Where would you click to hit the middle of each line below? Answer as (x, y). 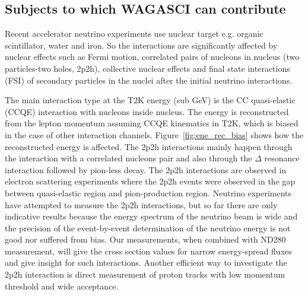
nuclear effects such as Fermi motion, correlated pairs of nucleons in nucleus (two (152, 57)
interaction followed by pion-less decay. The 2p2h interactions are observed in (146, 169)
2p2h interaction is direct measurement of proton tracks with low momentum (145, 274)
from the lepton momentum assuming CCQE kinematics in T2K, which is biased (152, 123)
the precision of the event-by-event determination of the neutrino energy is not (148, 227)
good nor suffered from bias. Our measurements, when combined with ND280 (145, 239)
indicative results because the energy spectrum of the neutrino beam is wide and (151, 216)
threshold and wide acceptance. (62, 286)
